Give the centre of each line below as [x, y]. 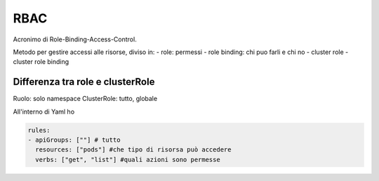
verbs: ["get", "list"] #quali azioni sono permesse [128, 159]
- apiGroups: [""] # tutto [74, 140]
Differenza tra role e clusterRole [84, 82]
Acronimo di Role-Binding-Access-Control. [75, 39]
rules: [39, 130]
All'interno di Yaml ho [44, 112]
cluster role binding [41, 62]
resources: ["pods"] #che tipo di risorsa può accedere [133, 150]
